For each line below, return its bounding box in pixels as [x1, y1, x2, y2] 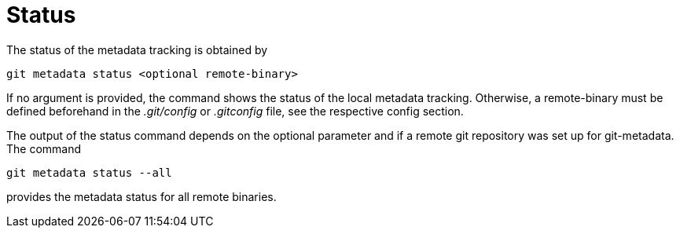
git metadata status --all [6, 166, 172, 179]
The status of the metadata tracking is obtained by [6, 42, 268, 57]
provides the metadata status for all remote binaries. [6, 189, 277, 203]
